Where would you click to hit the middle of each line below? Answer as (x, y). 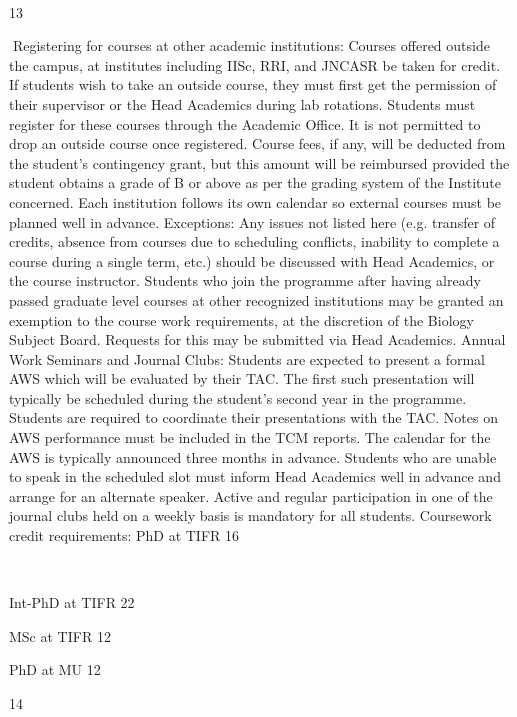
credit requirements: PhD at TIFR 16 (124, 535)
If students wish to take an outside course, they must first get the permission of (253, 84)
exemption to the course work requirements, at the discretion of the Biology (241, 319)
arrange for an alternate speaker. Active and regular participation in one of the (251, 495)
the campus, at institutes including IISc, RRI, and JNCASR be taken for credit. (255, 64)
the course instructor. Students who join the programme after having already (245, 280)
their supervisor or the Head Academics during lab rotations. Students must (242, 103)
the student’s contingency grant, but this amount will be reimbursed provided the (259, 162)
